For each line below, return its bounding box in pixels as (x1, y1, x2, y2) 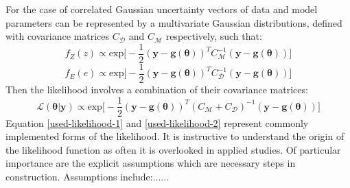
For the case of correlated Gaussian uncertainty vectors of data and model (5, 2, 318, 16)
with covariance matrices (5, 29, 110, 43)
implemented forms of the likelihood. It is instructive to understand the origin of (5, 129, 345, 143)
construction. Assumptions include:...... (5, 169, 169, 183)
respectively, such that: (165, 29, 262, 43)
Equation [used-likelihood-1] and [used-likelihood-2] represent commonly (5, 115, 309, 130)
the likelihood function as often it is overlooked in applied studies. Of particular (5, 142, 341, 156)
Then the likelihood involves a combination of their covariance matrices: (5, 82, 308, 96)
